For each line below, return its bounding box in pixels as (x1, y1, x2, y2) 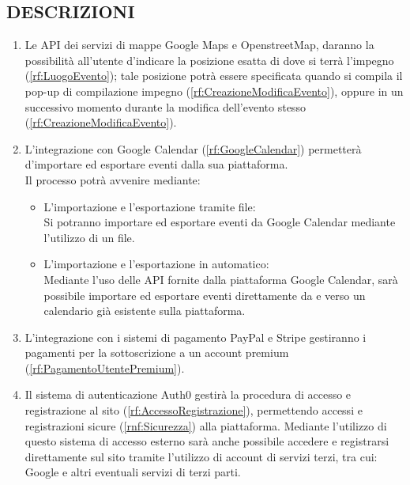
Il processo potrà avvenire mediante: (24, 171, 201, 188)
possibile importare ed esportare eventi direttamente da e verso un (43, 286, 366, 303)
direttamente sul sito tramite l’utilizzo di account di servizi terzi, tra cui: (24, 448, 378, 464)
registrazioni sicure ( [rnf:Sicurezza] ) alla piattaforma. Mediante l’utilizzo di (24, 417, 387, 434)
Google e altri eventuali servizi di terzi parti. (24, 464, 241, 480)
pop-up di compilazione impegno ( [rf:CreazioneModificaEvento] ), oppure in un (24, 82, 404, 99)
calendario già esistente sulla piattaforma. (43, 302, 246, 319)
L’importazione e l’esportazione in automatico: (43, 256, 269, 272)
